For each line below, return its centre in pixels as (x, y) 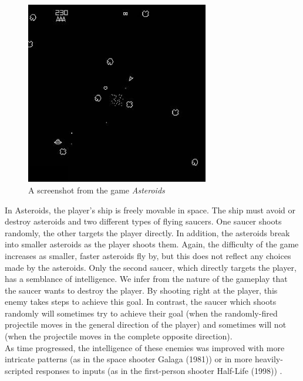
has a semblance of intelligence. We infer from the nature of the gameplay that (146, 279)
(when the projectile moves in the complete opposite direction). (119, 336)
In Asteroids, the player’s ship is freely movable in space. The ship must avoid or (150, 210)
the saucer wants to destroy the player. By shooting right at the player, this (141, 290)
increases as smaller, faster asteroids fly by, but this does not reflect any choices (148, 255)
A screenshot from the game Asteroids (97, 190)
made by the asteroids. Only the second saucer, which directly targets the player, (151, 267)
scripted (19, 370)
